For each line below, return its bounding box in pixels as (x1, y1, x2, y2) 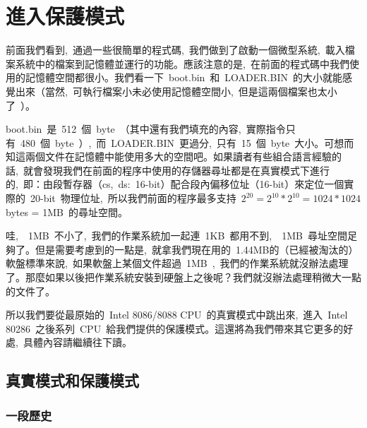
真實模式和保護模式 (6, 369, 139, 391)
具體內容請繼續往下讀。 (23, 335, 132, 350)
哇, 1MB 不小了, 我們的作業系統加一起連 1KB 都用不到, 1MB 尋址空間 (6, 228, 347, 243)
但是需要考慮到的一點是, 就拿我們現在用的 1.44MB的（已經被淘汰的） (35, 242, 359, 256)
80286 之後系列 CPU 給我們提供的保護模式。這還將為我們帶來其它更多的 (6, 321, 344, 335)
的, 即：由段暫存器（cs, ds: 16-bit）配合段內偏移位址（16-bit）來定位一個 (6, 177, 344, 191)
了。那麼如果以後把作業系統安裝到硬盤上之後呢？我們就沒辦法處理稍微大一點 (6, 270, 361, 285)
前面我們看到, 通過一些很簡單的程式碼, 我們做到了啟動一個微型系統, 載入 (6, 42, 345, 57)
